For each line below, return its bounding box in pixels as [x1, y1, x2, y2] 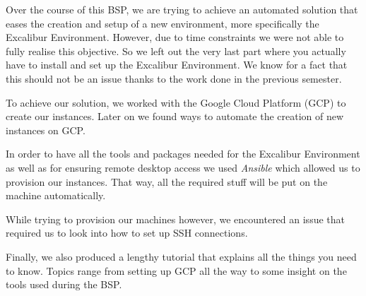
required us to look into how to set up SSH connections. [6, 225, 248, 240]
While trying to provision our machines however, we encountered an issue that [6, 211, 345, 226]
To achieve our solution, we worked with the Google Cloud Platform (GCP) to [6, 95, 346, 109]
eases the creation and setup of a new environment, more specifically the [6, 16, 319, 30]
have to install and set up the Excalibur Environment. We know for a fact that [6, 57, 348, 72]
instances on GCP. [6, 122, 85, 137]
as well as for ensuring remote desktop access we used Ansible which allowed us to [6, 160, 360, 174]
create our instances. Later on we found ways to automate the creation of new [6, 109, 344, 124]
